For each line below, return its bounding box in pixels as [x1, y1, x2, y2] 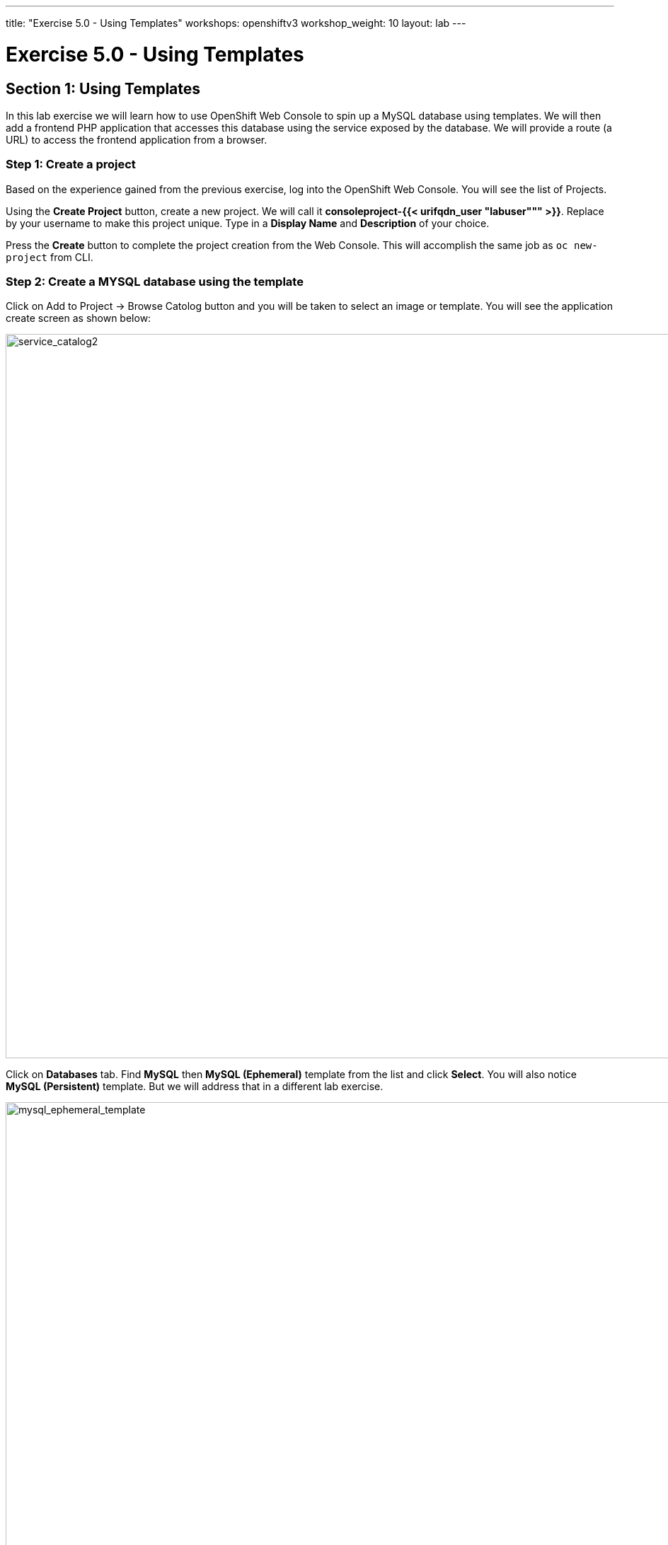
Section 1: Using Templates [6, 79, 201, 98]
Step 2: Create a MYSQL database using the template [6, 274, 304, 289]
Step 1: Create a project [6, 157, 136, 172]
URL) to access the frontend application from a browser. [6, 133, 267, 146]
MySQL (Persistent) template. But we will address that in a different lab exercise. [6, 1080, 384, 1093]
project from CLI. [6, 250, 93, 263]
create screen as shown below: [6, 312, 151, 325]
